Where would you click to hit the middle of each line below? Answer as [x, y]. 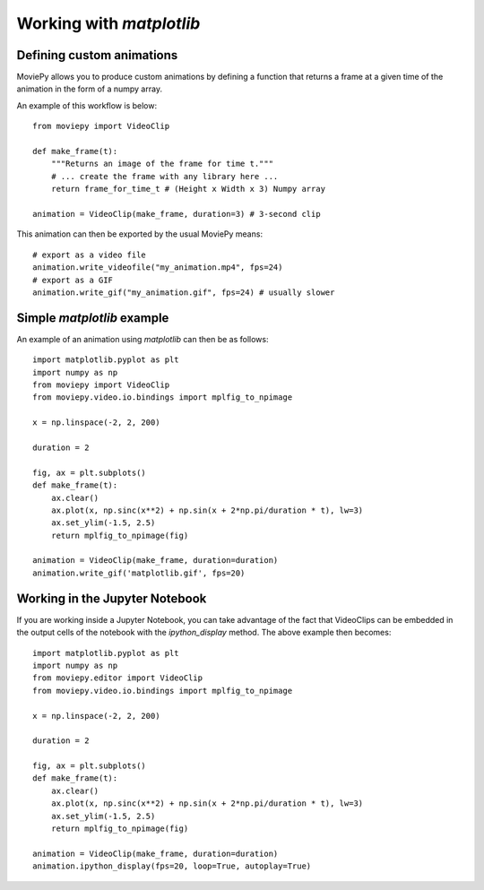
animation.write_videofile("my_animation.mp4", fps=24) [158, 268]
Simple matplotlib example [93, 318]
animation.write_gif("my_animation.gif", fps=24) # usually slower [184, 292]
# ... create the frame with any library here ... [164, 176]
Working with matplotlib [108, 23]
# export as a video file [90, 255]
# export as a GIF [73, 280]
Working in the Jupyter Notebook [112, 598]
